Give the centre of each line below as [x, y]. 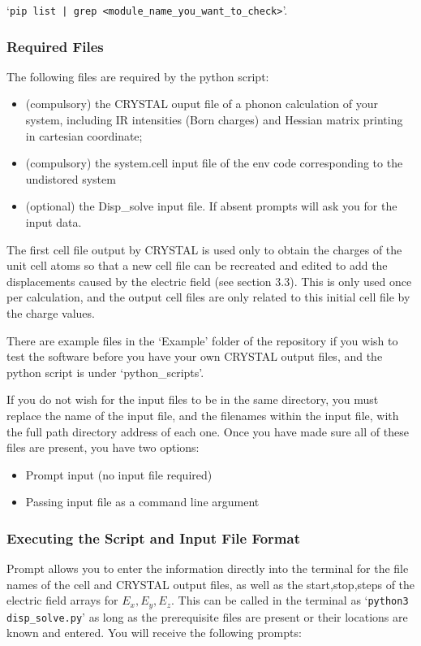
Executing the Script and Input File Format [153, 538]
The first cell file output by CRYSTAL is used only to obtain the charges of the [204, 249]
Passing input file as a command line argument [142, 502]
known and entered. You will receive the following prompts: [154, 633]
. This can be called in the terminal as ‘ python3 [290, 600]
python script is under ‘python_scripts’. [105, 372]
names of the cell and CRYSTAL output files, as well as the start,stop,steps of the [211, 584]
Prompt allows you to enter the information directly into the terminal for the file [208, 568]
